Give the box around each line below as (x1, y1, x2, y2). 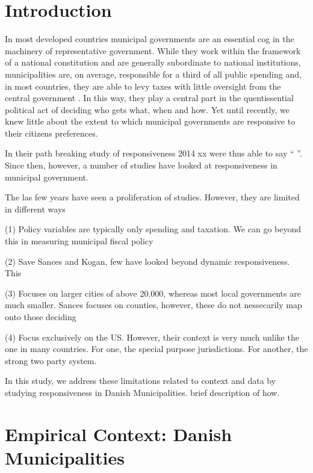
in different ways (5, 202, 66, 215)
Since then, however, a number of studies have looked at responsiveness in (5, 159, 277, 172)
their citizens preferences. (5, 126, 98, 139)
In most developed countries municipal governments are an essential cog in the (5, 32, 294, 45)
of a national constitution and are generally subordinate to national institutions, (5, 56, 301, 69)
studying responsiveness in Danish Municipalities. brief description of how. (5, 386, 280, 398)
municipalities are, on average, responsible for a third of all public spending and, (5, 67, 302, 80)
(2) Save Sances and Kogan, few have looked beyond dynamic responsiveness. (5, 255, 290, 267)
